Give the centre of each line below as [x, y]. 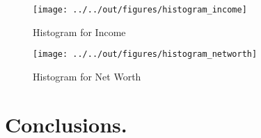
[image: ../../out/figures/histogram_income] [140, 10]
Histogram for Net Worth [87, 76]
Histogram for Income [79, 32]
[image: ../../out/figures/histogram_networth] [145, 54]
